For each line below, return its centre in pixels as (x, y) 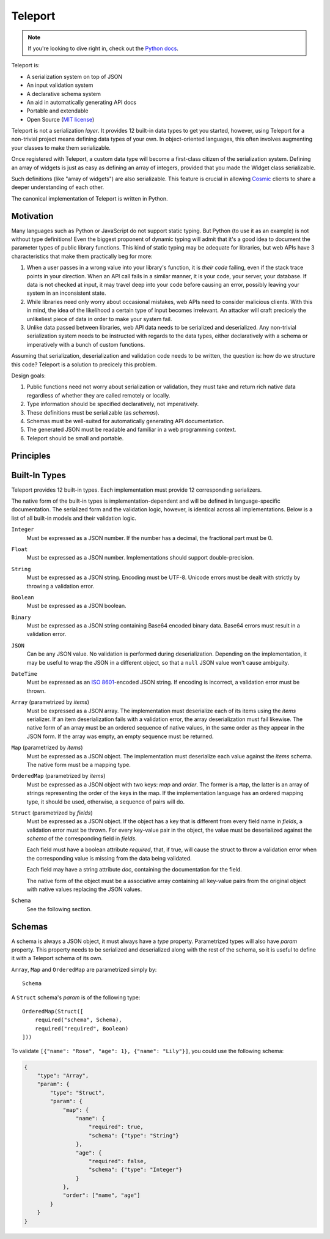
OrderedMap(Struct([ (53, 1012)
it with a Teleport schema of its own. (57, 958)
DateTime (24, 674)
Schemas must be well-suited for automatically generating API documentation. (126, 421)
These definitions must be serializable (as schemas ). (93, 412)
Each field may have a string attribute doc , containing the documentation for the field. (134, 870)
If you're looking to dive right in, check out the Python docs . (103, 48)
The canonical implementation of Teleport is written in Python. (90, 198)
